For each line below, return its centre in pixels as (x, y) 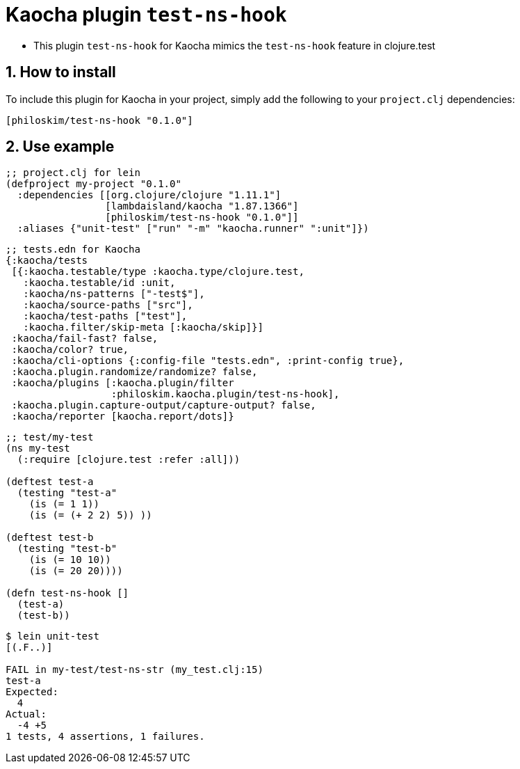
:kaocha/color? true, (70, 350)
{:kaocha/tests (47, 261)
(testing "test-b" (67, 549)
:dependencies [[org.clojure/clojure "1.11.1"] (149, 195)
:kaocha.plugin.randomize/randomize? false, (135, 372)
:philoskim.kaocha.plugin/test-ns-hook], (225, 394)
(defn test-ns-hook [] (67, 593)
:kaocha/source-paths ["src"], (108, 305)
